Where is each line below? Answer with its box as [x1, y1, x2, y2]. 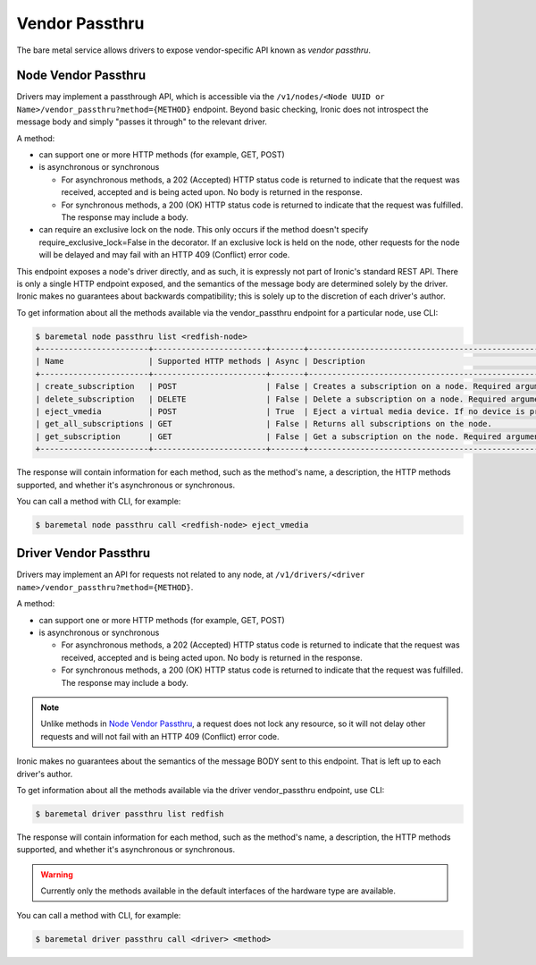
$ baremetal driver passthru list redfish [35, 808, 224, 818]
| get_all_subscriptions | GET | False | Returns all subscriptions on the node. [35, 419, 493, 429]
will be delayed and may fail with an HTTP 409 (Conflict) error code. [38, 250, 290, 260]
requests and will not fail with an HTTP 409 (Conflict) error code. [40, 731, 280, 741]
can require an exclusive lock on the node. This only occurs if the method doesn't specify [38, 224, 369, 235]
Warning [40, 868, 73, 880]
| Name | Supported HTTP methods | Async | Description [35, 356, 365, 367]
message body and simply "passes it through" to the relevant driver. [16, 116, 268, 127]
